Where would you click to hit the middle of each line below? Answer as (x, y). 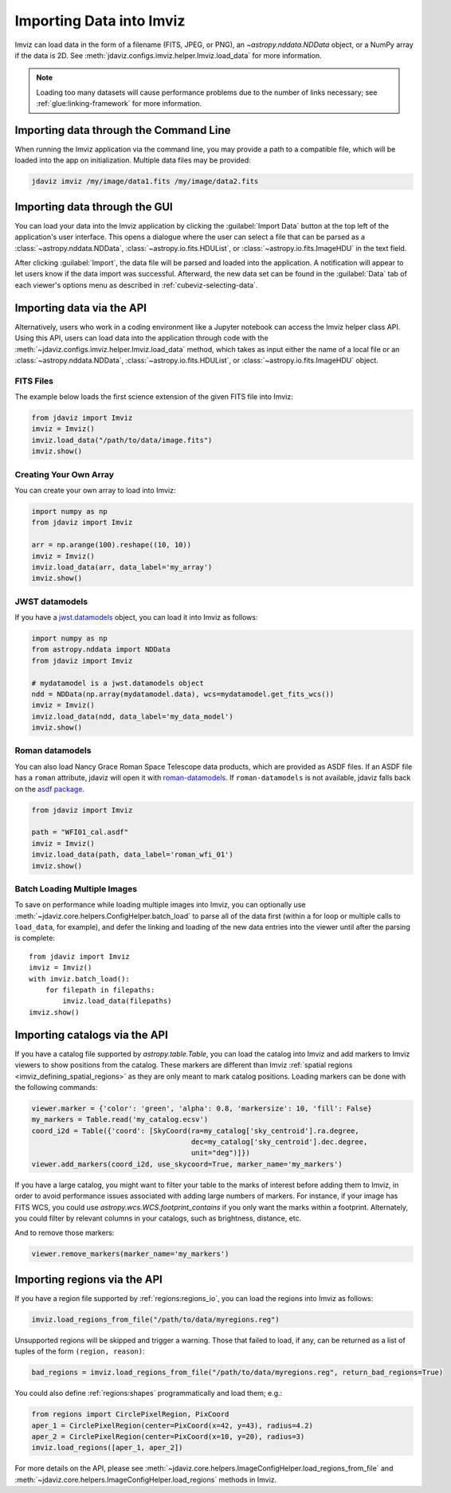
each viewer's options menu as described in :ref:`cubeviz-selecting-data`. (136, 285)
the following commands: (56, 1087)
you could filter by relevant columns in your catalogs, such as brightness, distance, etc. (158, 1218)
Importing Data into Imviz (100, 21)
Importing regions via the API (88, 1279)
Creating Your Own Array (65, 474)
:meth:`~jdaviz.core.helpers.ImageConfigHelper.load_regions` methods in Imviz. (146, 1479)
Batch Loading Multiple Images (76, 888)
